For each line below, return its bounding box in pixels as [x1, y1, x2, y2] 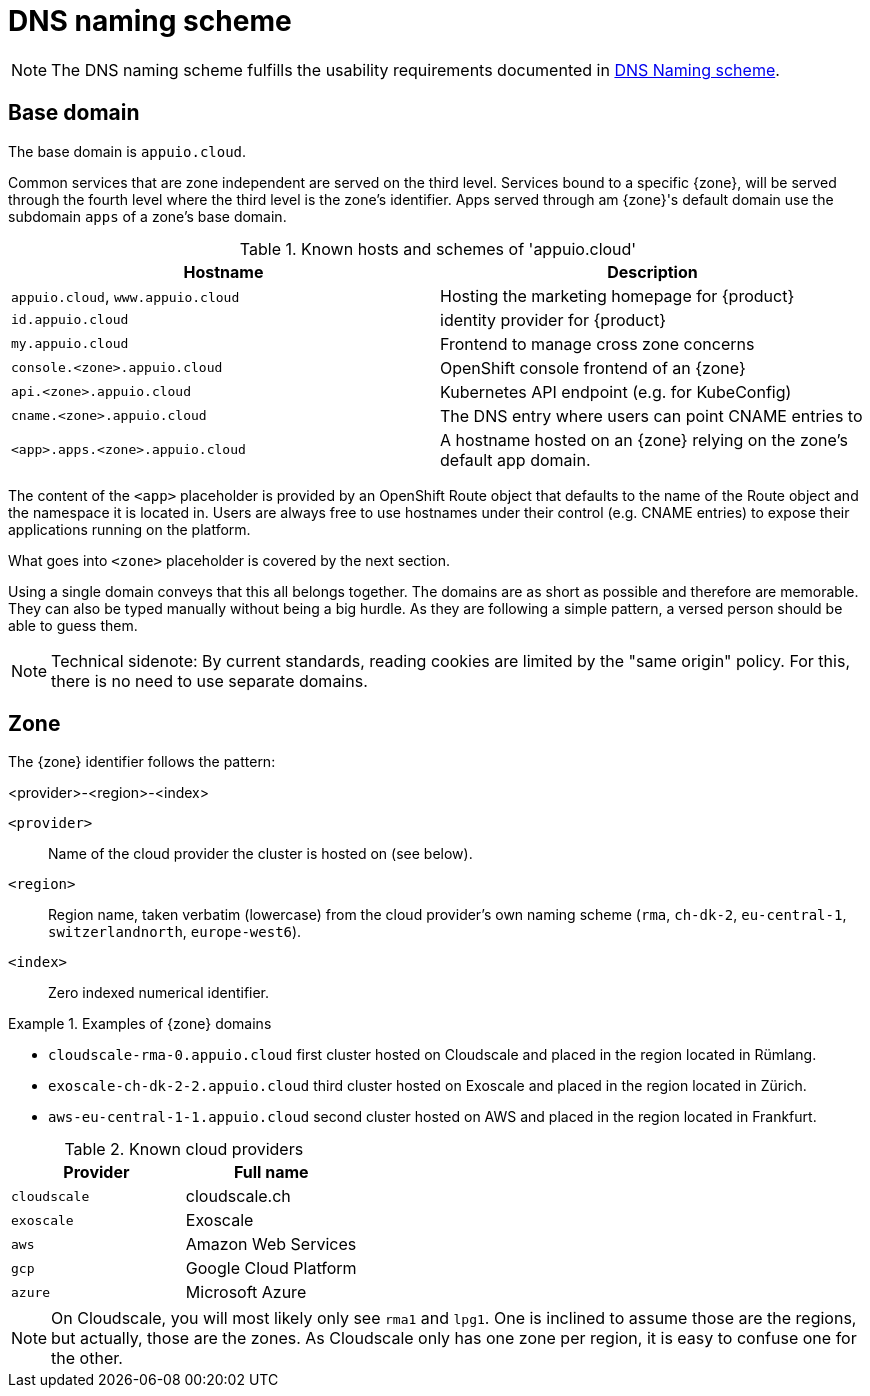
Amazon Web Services [185, 1234, 357, 1255]
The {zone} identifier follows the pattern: [8, 753, 276, 771]
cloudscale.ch [185, 1186, 291, 1207]
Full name [233, 1162, 309, 1183]
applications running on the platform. [8, 520, 251, 538]
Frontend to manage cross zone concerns [440, 333, 755, 354]
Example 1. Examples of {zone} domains [8, 1015, 272, 1033]
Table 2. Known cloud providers [64, 1139, 304, 1160]
